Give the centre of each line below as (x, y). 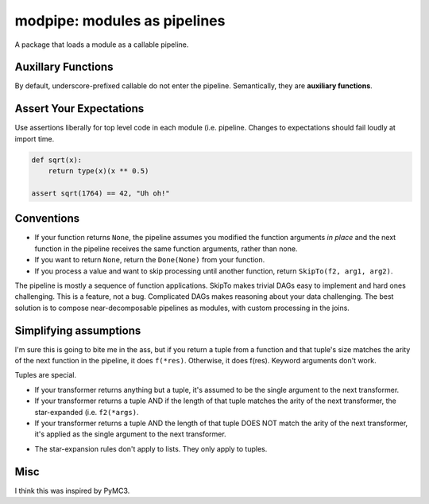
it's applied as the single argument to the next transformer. (130, 434)
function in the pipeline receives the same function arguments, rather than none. (166, 248)
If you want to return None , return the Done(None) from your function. (150, 260)
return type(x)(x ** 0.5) (99, 171)
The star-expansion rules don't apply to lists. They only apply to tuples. (151, 448)
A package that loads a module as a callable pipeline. (102, 45)
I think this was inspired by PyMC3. (72, 490)
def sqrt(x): (57, 160)
